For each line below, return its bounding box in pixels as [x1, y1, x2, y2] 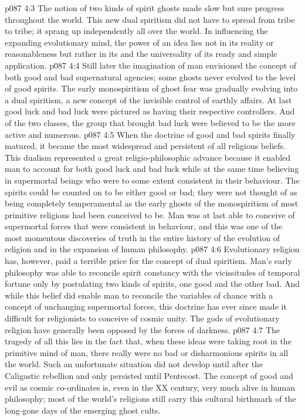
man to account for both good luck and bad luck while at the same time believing [5, 162, 299, 175]
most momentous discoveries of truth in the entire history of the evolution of [5, 231, 280, 243]
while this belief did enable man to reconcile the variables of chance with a [5, 289, 273, 301]
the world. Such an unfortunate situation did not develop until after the [5, 358, 263, 370]
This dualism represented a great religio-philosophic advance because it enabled [5, 151, 291, 163]
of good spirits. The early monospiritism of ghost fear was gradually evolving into [5, 82, 298, 94]
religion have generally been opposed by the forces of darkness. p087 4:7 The [5, 323, 280, 336]
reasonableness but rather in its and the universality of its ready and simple [5, 48, 277, 60]
